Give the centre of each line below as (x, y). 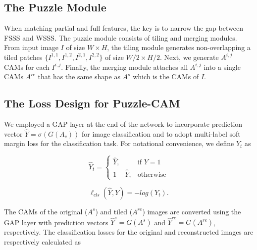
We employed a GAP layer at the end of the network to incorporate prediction (123, 124)
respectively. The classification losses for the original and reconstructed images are (129, 232)
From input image (31, 47)
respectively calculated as (42, 241)
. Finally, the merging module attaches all (125, 67)
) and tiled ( (114, 211)
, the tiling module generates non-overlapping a (179, 47)
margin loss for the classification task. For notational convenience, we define (119, 143)
